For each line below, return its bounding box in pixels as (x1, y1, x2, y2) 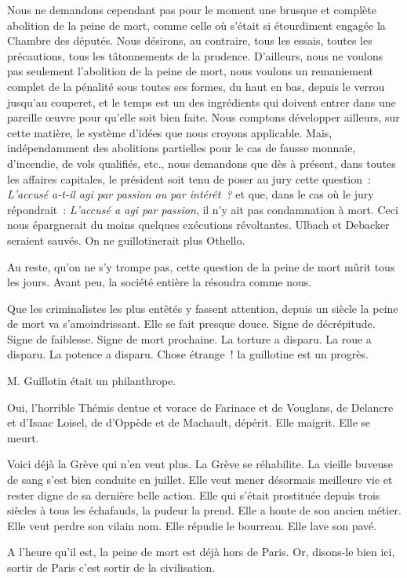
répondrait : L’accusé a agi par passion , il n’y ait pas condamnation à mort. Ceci (7, 201, 398, 217)
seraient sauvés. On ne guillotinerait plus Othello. (7, 231, 245, 248)
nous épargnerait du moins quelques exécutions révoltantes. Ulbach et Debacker (7, 216, 390, 233)
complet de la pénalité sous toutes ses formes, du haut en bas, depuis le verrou (7, 78, 385, 94)
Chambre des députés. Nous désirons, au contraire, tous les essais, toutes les (7, 32, 372, 49)
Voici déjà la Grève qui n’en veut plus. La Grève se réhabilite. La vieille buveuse (7, 456, 394, 472)
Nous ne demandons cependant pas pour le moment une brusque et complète (7, 2, 376, 17)
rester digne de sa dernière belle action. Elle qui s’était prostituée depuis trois (7, 486, 380, 503)
